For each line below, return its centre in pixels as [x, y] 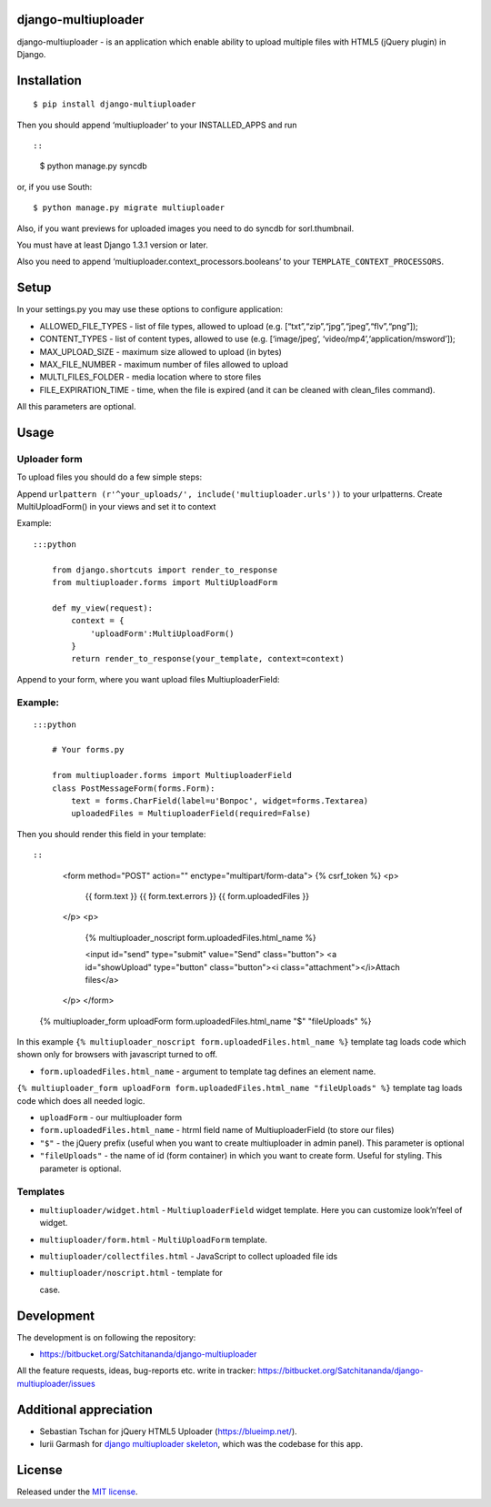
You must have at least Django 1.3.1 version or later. [112, 245]
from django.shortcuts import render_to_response [164, 570]
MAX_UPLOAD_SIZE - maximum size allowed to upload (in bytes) [160, 351]
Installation [49, 81]
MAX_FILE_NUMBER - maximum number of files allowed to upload [164, 364]
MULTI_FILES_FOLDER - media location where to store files [150, 377]
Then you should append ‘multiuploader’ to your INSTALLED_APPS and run [157, 125]
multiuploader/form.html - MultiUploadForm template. [153, 1239]
